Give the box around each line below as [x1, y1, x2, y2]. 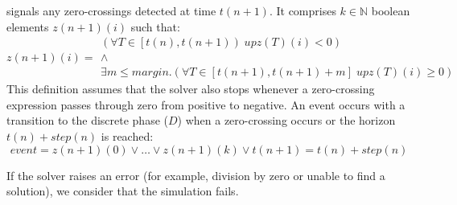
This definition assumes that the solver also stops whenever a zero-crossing [6, 80, 375, 97]
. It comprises [269, 2, 336, 18]
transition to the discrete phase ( [6, 112, 168, 129]
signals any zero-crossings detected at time [6, 2, 216, 18]
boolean [371, 2, 410, 18]
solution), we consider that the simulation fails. [6, 182, 239, 199]
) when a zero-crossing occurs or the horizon [177, 112, 396, 129]
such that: [130, 18, 180, 35]
